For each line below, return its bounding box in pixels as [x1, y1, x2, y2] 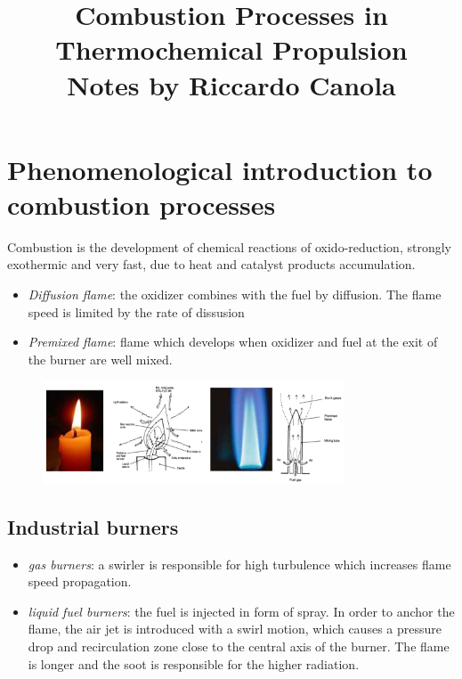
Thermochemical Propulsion [55, 31, 408, 68]
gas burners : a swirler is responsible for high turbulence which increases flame [28, 554, 451, 573]
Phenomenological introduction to [7, 151, 433, 187]
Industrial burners [7, 512, 179, 540]
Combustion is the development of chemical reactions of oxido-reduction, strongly [7, 237, 451, 256]
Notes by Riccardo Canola [67, 66, 396, 102]
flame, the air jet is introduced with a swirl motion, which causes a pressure [28, 619, 442, 638]
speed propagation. [28, 572, 132, 591]
